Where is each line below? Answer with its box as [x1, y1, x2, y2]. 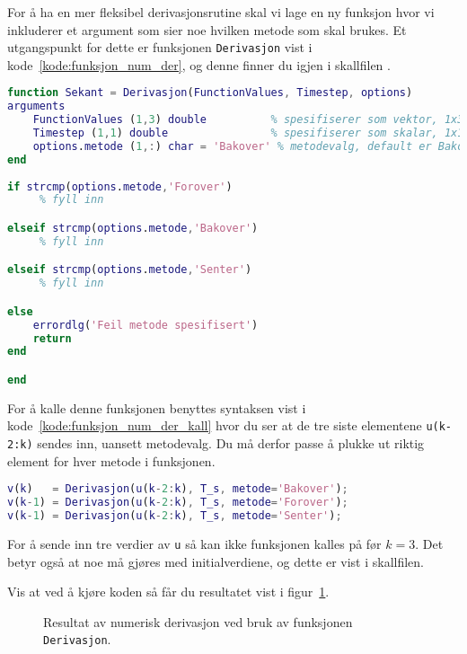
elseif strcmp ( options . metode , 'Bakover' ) [7, 221, 259, 234]
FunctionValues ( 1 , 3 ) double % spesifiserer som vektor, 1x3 [32, 113, 464, 127]
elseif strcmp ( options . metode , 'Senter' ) [7, 263, 252, 277]
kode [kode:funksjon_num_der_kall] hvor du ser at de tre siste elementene [7, 416, 422, 435]
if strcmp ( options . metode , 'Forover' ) [7, 180, 233, 193]
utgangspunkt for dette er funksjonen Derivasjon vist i [7, 38, 313, 57]
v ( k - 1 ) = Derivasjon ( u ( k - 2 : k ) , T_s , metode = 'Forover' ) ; [7, 496, 348, 509]
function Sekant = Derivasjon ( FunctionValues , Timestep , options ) [7, 86, 413, 100]
